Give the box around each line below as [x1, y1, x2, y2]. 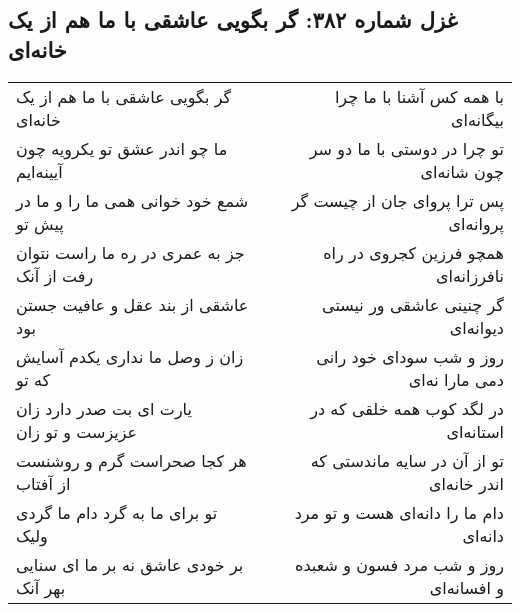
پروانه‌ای [448, 211, 504, 235]
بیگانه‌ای [451, 107, 504, 131]
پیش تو [16, 211, 64, 235]
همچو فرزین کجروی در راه [323, 240, 504, 264]
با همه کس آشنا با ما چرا [334, 84, 504, 108]
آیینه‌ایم [16, 159, 63, 183]
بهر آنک [16, 575, 66, 599]
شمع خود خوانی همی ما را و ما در [16, 188, 249, 212]
